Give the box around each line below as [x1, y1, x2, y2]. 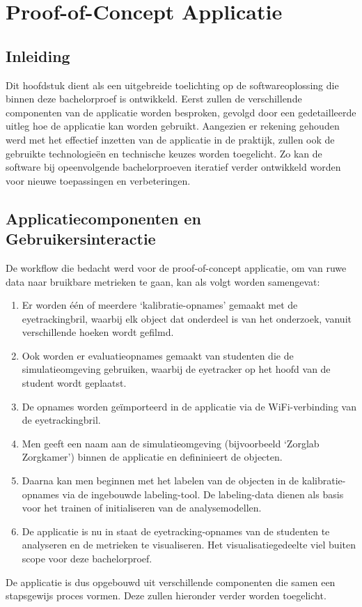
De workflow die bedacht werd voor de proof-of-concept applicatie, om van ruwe [6, 260, 347, 275]
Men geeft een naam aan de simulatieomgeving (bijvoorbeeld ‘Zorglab [22, 436, 320, 450]
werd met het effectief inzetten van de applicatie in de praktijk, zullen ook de [6, 132, 335, 146]
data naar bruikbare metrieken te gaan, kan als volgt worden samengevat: [6, 274, 320, 289]
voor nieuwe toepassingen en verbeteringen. [6, 173, 191, 187]
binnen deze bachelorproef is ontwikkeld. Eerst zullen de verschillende [6, 91, 302, 106]
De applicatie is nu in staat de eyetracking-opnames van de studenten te [22, 523, 330, 538]
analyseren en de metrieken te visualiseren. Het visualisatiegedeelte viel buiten [22, 537, 356, 552]
